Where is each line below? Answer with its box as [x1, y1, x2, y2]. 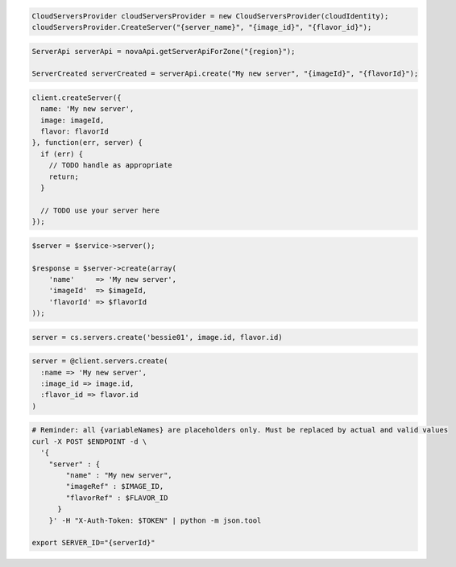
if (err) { [40, 149, 84, 159]
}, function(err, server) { [31, 138, 143, 147]
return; [48, 172, 80, 181]
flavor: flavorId [40, 127, 109, 136]
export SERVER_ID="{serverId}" [31, 538, 156, 548]
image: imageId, [40, 115, 105, 125]
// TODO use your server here [40, 205, 160, 215]
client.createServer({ [31, 93, 122, 102]
